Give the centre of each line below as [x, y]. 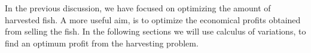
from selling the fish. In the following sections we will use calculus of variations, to [155, 31]
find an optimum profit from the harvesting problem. [102, 43]
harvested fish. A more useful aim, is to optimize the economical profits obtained [153, 19]
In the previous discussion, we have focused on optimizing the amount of [138, 8]
